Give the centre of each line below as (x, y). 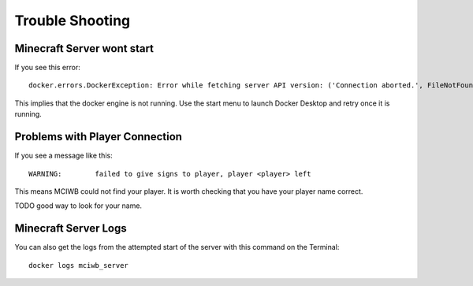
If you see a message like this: (64, 156)
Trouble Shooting (73, 20)
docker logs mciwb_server (79, 265)
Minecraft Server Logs (71, 228)
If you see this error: (47, 68)
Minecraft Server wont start (84, 48)
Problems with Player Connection (99, 137)
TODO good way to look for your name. (78, 206)
